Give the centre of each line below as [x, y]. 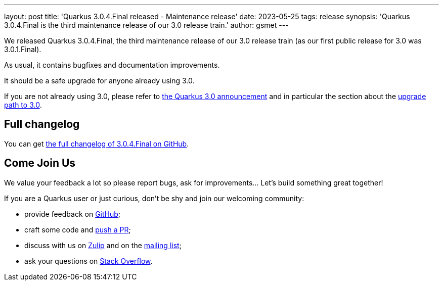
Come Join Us [40, 163]
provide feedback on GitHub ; [73, 214]
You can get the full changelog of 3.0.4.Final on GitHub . [97, 144]
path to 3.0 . [23, 105]
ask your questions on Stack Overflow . [88, 261]
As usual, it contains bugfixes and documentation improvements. [112, 65]
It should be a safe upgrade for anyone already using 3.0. [99, 81]
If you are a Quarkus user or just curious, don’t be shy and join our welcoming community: [154, 198]
